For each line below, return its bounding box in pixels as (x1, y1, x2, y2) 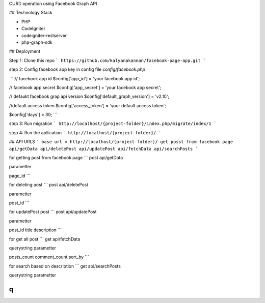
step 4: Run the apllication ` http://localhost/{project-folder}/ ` (9, 129, 161, 135)
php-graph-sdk (21, 39, 53, 45)
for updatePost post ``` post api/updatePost (9, 209, 97, 215)
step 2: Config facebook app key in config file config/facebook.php (9, 66, 146, 72)
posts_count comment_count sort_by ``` (9, 254, 89, 260)
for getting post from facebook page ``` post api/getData (9, 155, 123, 161)
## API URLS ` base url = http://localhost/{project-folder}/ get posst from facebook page (9, 139, 233, 145)
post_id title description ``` (9, 227, 62, 233)
